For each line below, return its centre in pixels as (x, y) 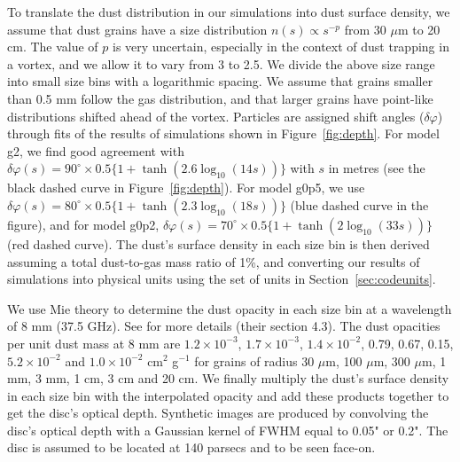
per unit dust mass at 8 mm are (94, 343)
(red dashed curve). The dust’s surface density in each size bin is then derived (218, 243)
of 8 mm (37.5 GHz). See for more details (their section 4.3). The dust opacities (224, 326)
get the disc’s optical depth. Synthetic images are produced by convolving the (218, 413)
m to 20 (419, 29)
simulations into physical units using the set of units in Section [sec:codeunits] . (222, 279)
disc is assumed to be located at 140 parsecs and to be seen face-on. (191, 447)
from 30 (365, 29)
